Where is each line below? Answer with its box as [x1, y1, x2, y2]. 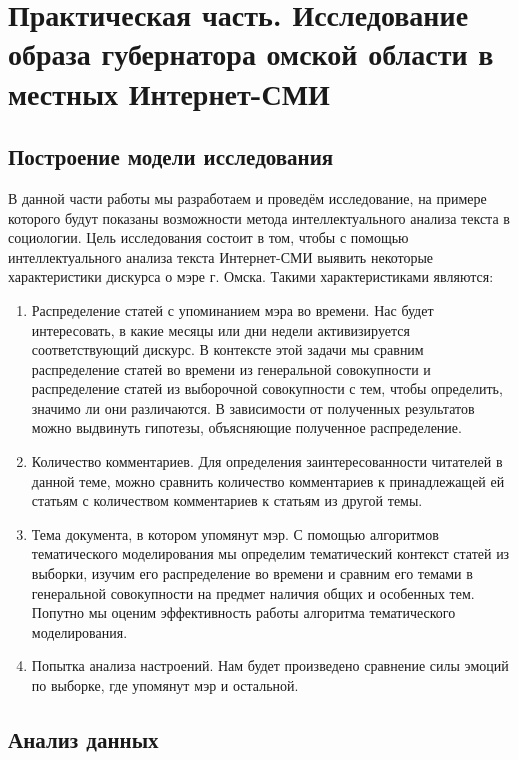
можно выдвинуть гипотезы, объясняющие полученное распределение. [31, 417, 462, 438]
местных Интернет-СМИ [8, 72, 330, 113]
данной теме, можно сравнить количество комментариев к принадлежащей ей [31, 470, 505, 491]
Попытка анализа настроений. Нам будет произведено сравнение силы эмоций [31, 655, 509, 676]
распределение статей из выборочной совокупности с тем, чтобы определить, [31, 378, 503, 399]
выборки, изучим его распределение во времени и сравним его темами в [31, 563, 473, 584]
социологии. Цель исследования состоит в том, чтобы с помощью [8, 227, 409, 248]
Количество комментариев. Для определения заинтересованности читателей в [31, 451, 503, 472]
